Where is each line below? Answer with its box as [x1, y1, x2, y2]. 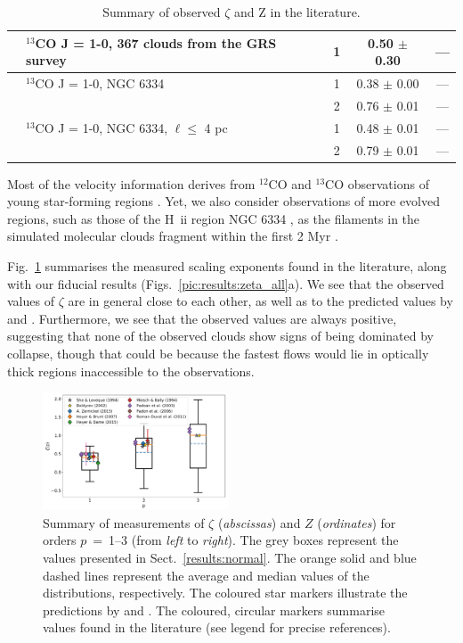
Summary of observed [102, 3, 221, 21]
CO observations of [325, 174, 429, 193]
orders [43, 531, 77, 549]
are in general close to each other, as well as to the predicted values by [68, 292, 453, 310]
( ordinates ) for [317, 513, 396, 532]
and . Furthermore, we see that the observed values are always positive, [7, 309, 397, 327]
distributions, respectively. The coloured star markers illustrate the [43, 583, 408, 602]
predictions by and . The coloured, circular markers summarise [43, 600, 386, 619]
